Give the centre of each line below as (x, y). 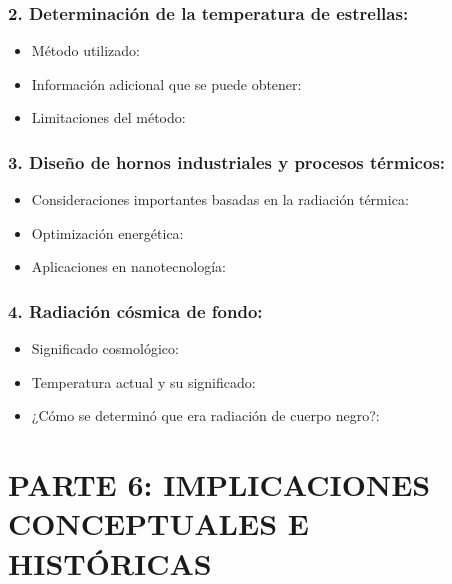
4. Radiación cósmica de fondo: (135, 310)
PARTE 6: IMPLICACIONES (219, 484)
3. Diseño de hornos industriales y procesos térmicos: (227, 161)
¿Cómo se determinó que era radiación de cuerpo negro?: (205, 415)
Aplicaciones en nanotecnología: (128, 266)
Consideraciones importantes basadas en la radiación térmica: (220, 199)
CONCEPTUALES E (158, 523)
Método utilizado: (85, 50)
